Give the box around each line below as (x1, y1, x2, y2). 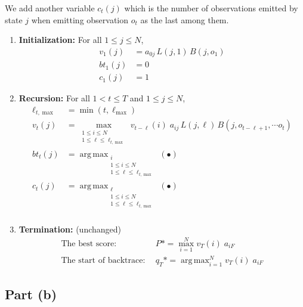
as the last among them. (140, 13, 229, 26)
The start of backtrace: (61, 256, 146, 265)
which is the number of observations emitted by (124, 2, 298, 14)
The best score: (61, 239, 117, 248)
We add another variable (5, 2, 95, 14)
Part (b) (5, 285, 57, 303)
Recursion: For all (18, 92, 90, 104)
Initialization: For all (18, 33, 102, 46)
